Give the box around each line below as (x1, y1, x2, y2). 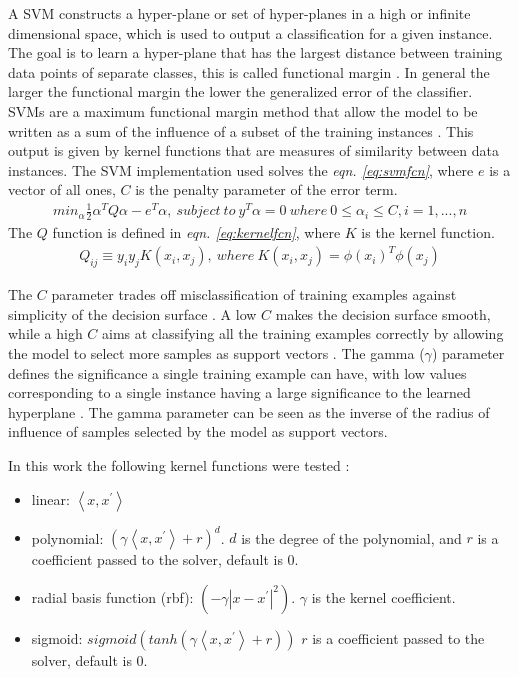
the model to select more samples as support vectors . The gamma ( (8, 343, 425, 364)
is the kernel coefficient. (311, 586, 456, 607)
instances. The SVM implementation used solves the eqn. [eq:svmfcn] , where (8, 159, 474, 180)
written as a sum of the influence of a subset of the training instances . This (8, 120, 474, 141)
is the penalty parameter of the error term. (135, 179, 398, 200)
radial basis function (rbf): (31, 586, 194, 607)
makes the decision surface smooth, (275, 303, 491, 324)
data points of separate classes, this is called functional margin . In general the (8, 61, 490, 82)
